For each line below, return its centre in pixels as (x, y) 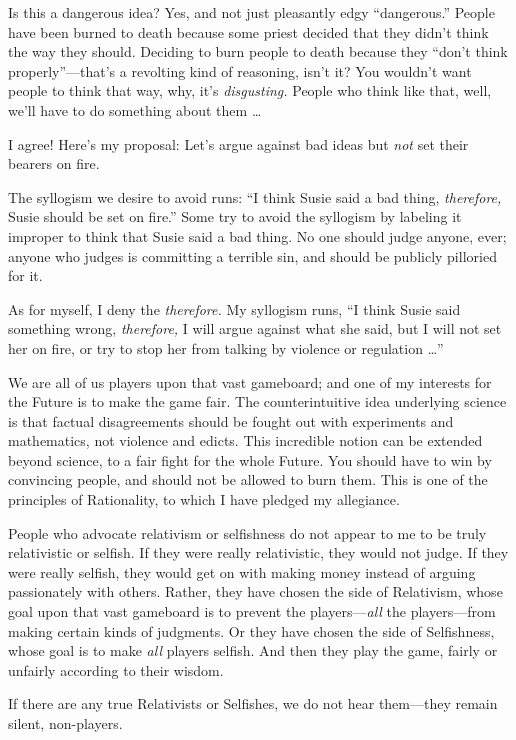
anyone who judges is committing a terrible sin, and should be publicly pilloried (252, 255)
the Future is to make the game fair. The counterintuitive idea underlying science (257, 401)
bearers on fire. (54, 163)
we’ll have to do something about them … (135, 109)
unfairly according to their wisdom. (116, 669)
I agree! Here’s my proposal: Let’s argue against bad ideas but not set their (238, 143)
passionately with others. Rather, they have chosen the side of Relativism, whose (255, 591)
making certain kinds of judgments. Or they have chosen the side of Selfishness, (251, 630)
